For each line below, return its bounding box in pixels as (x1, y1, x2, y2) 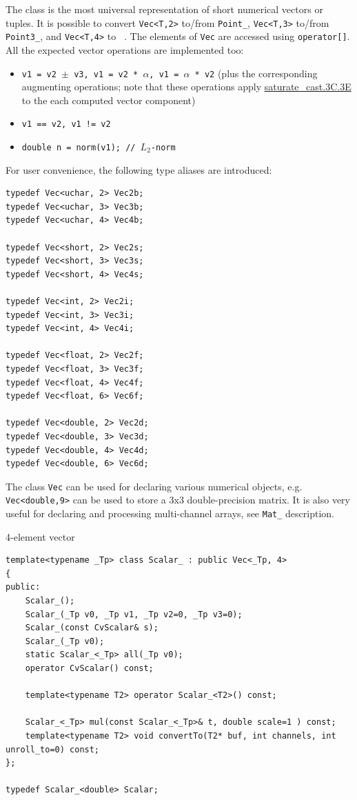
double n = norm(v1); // (21, 143, 136, 152)
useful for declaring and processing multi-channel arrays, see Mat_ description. (6, 506, 334, 521)
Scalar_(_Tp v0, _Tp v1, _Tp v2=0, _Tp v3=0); (25, 609, 243, 619)
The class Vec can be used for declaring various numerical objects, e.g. (6, 479, 303, 493)
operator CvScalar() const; (25, 663, 154, 674)
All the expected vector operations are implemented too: (6, 42, 244, 57)
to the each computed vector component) (21, 92, 196, 107)
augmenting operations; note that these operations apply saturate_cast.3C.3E (21, 79, 351, 94)
